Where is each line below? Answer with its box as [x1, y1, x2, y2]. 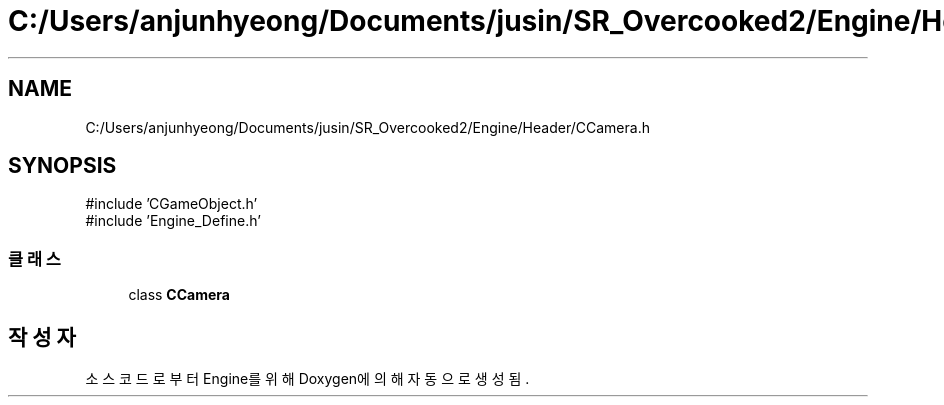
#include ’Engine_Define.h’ [85, 212, 261, 230]
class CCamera [128, 286, 230, 304]
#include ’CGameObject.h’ [85, 195, 258, 213]
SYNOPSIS [8, 153, 117, 179]
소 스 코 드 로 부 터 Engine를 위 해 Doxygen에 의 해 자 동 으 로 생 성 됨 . [85, 370, 530, 388]
